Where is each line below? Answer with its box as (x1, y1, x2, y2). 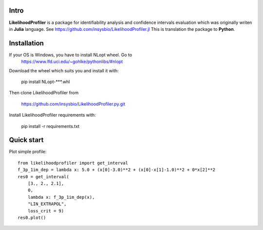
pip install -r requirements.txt (21, 123, 80, 129)
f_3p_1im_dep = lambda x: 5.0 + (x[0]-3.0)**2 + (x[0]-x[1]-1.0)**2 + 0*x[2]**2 (18, 167, 216, 173)
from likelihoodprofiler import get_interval (18, 160, 129, 166)
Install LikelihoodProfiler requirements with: (9, 112, 96, 118)
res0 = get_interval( (18, 174, 69, 179)
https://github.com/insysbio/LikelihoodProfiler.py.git (21, 101, 125, 107)
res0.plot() (18, 215, 46, 220)
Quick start (9, 136, 44, 144)
